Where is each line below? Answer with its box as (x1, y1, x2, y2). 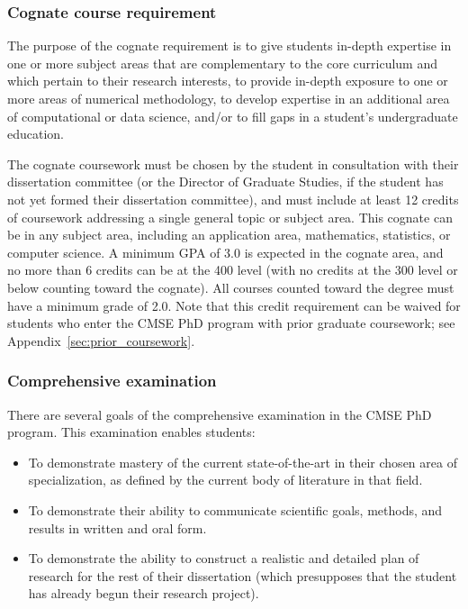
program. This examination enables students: (7, 423, 256, 441)
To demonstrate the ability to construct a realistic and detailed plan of (28, 549, 419, 568)
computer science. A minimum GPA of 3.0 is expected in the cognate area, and (7, 242, 444, 261)
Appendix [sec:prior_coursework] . (7, 331, 195, 350)
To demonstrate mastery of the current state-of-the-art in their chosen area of (28, 452, 457, 471)
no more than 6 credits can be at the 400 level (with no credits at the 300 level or (7, 260, 458, 279)
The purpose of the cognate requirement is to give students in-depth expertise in (7, 36, 452, 55)
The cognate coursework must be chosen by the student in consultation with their (7, 154, 459, 173)
